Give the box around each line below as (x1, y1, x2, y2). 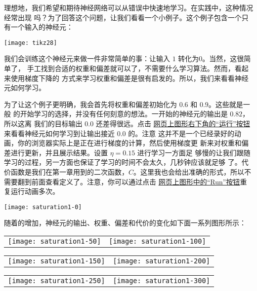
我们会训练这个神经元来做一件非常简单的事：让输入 (4, 53, 170, 64)
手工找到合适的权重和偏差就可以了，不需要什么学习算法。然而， (27, 63, 235, 73)
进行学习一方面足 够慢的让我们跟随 (137, 147, 251, 157)
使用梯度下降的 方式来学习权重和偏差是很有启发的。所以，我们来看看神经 (10, 73, 249, 83)
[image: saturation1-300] (113, 277, 210, 285)
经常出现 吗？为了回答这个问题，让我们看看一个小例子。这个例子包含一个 (4, 12, 242, 22)
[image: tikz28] (4, 39, 57, 46)
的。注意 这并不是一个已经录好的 (128, 128, 234, 138)
